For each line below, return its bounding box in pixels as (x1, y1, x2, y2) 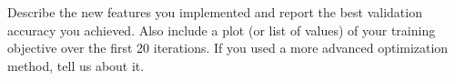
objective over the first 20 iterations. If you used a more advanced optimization (7, 38, 449, 57)
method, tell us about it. (7, 56, 145, 75)
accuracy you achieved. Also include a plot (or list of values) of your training (7, 20, 436, 39)
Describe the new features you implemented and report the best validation (7, 3, 422, 21)
